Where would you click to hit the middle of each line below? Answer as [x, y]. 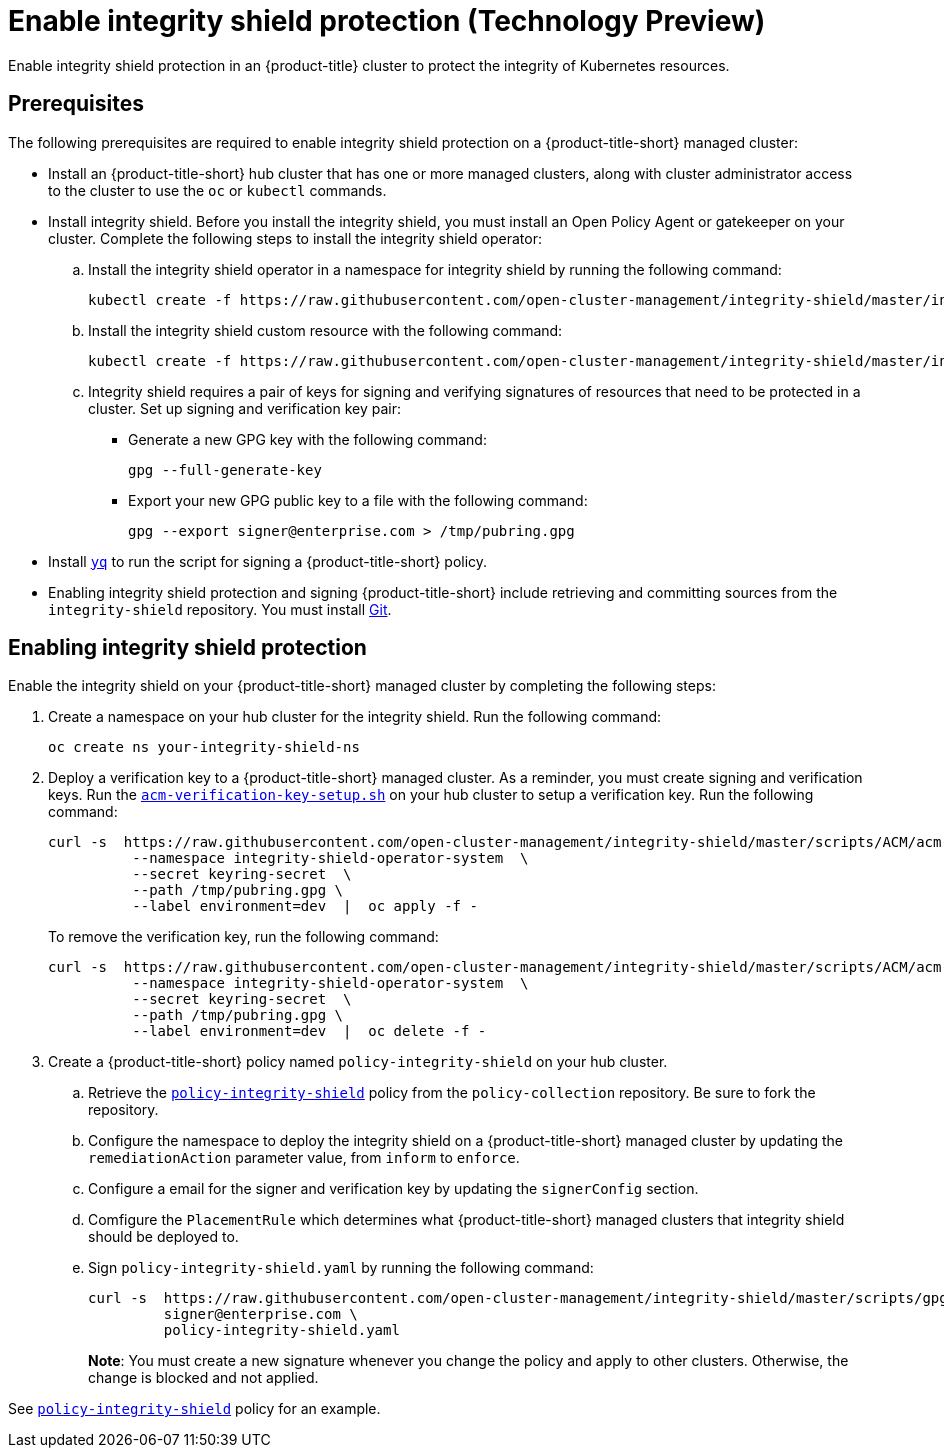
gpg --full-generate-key [225, 469]
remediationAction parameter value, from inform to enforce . [304, 1158]
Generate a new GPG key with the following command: [307, 439]
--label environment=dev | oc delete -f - [309, 1031]
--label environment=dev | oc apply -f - [305, 906]
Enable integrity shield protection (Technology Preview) [387, 21]
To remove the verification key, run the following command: [243, 937]
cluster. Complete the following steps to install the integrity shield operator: [295, 238]
